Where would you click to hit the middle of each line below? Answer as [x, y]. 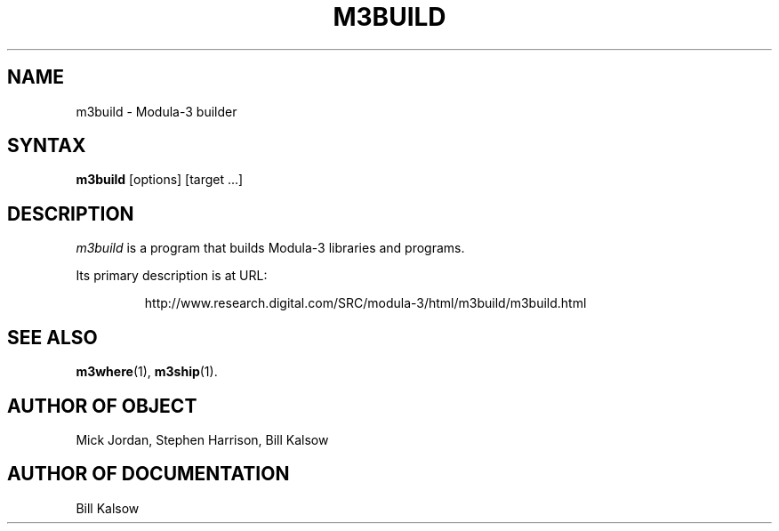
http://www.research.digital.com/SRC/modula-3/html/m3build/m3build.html [365, 303]
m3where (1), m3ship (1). [147, 372]
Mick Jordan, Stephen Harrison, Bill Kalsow [202, 439]
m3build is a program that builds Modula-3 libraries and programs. [270, 248]
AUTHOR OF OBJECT [102, 406]
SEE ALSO [52, 337]
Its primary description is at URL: [172, 276]
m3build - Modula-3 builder [157, 111]
